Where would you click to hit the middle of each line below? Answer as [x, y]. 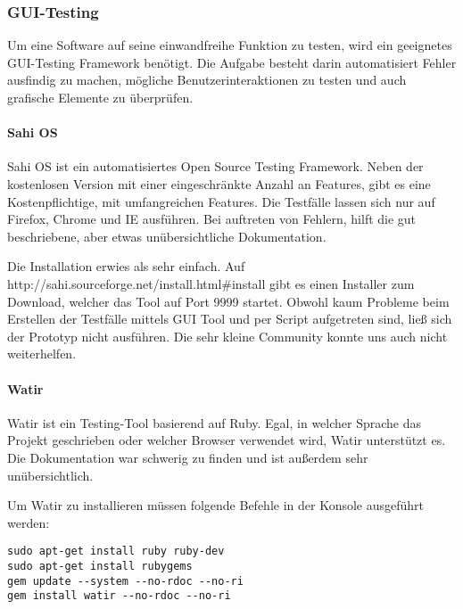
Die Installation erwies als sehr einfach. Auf [126, 266]
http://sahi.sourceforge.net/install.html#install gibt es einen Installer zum [211, 283]
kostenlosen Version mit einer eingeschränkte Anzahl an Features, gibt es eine [219, 183]
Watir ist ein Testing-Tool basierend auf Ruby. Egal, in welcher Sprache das [215, 422]
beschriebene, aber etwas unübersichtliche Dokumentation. [167, 236]
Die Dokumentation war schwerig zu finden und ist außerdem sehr [188, 457]
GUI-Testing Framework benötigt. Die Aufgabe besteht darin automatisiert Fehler [232, 62]
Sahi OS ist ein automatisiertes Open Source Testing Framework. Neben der [215, 166]
